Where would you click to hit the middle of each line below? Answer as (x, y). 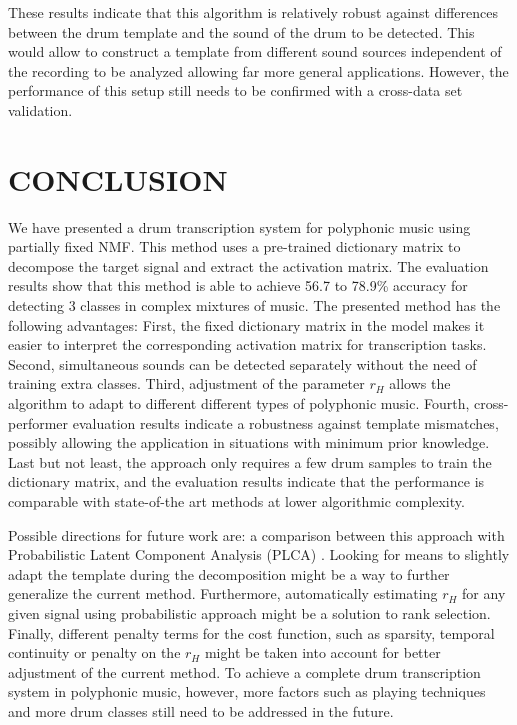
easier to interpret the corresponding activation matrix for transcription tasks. (247, 344)
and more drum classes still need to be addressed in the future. (201, 710)
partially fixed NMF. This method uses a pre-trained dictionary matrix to (234, 246)
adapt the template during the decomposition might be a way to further (229, 573)
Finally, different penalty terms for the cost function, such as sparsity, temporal (251, 632)
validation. (40, 109)
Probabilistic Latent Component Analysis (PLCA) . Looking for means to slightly (259, 554)
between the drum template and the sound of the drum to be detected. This (241, 31)
